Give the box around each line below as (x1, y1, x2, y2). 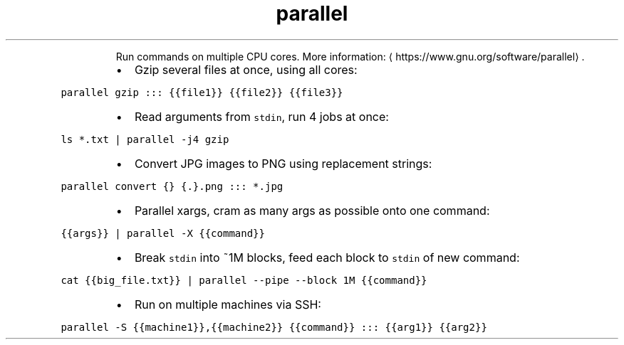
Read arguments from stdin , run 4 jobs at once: (134, 109, 389, 124)
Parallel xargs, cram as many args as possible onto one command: (134, 203, 490, 218)
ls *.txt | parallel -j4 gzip (61, 133, 229, 145)
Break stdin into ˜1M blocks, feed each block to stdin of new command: (134, 250, 520, 265)
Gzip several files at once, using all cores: (134, 62, 358, 77)
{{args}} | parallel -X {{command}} (61, 227, 265, 239)
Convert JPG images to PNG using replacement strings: (134, 156, 432, 171)
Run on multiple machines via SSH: (134, 297, 321, 312)
